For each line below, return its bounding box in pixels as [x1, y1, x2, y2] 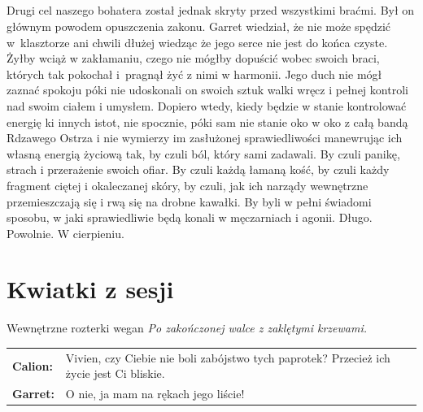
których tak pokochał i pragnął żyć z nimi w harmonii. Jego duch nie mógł [7, 65, 382, 82]
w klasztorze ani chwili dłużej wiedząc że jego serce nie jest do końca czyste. [7, 33, 388, 50]
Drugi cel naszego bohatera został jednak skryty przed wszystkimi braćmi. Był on [7, 2, 415, 19]
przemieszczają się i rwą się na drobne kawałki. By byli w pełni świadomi [7, 193, 372, 210]
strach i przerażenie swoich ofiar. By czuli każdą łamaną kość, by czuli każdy [7, 161, 390, 178]
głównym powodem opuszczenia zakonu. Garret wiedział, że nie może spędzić [7, 17, 391, 34]
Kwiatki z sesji [7, 272, 174, 306]
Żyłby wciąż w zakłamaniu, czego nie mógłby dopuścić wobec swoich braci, [7, 50, 380, 67]
